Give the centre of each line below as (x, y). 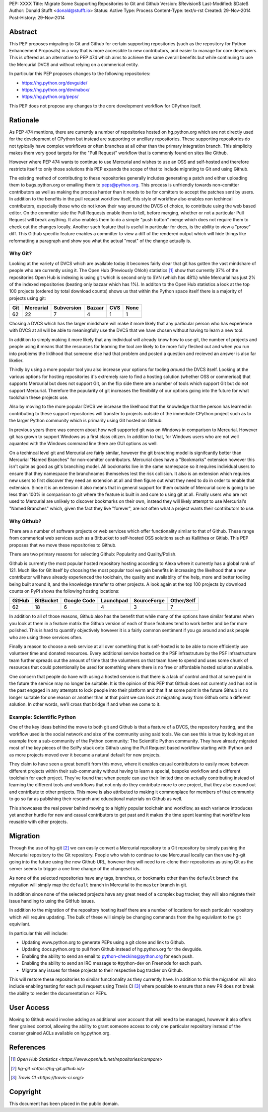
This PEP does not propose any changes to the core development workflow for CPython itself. (105, 106)
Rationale (24, 120)
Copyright (25, 1092)
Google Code (79, 601)
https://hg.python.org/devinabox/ (56, 90)
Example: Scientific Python (43, 717)
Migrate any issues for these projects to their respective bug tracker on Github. (102, 970)
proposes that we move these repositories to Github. (63, 545)
